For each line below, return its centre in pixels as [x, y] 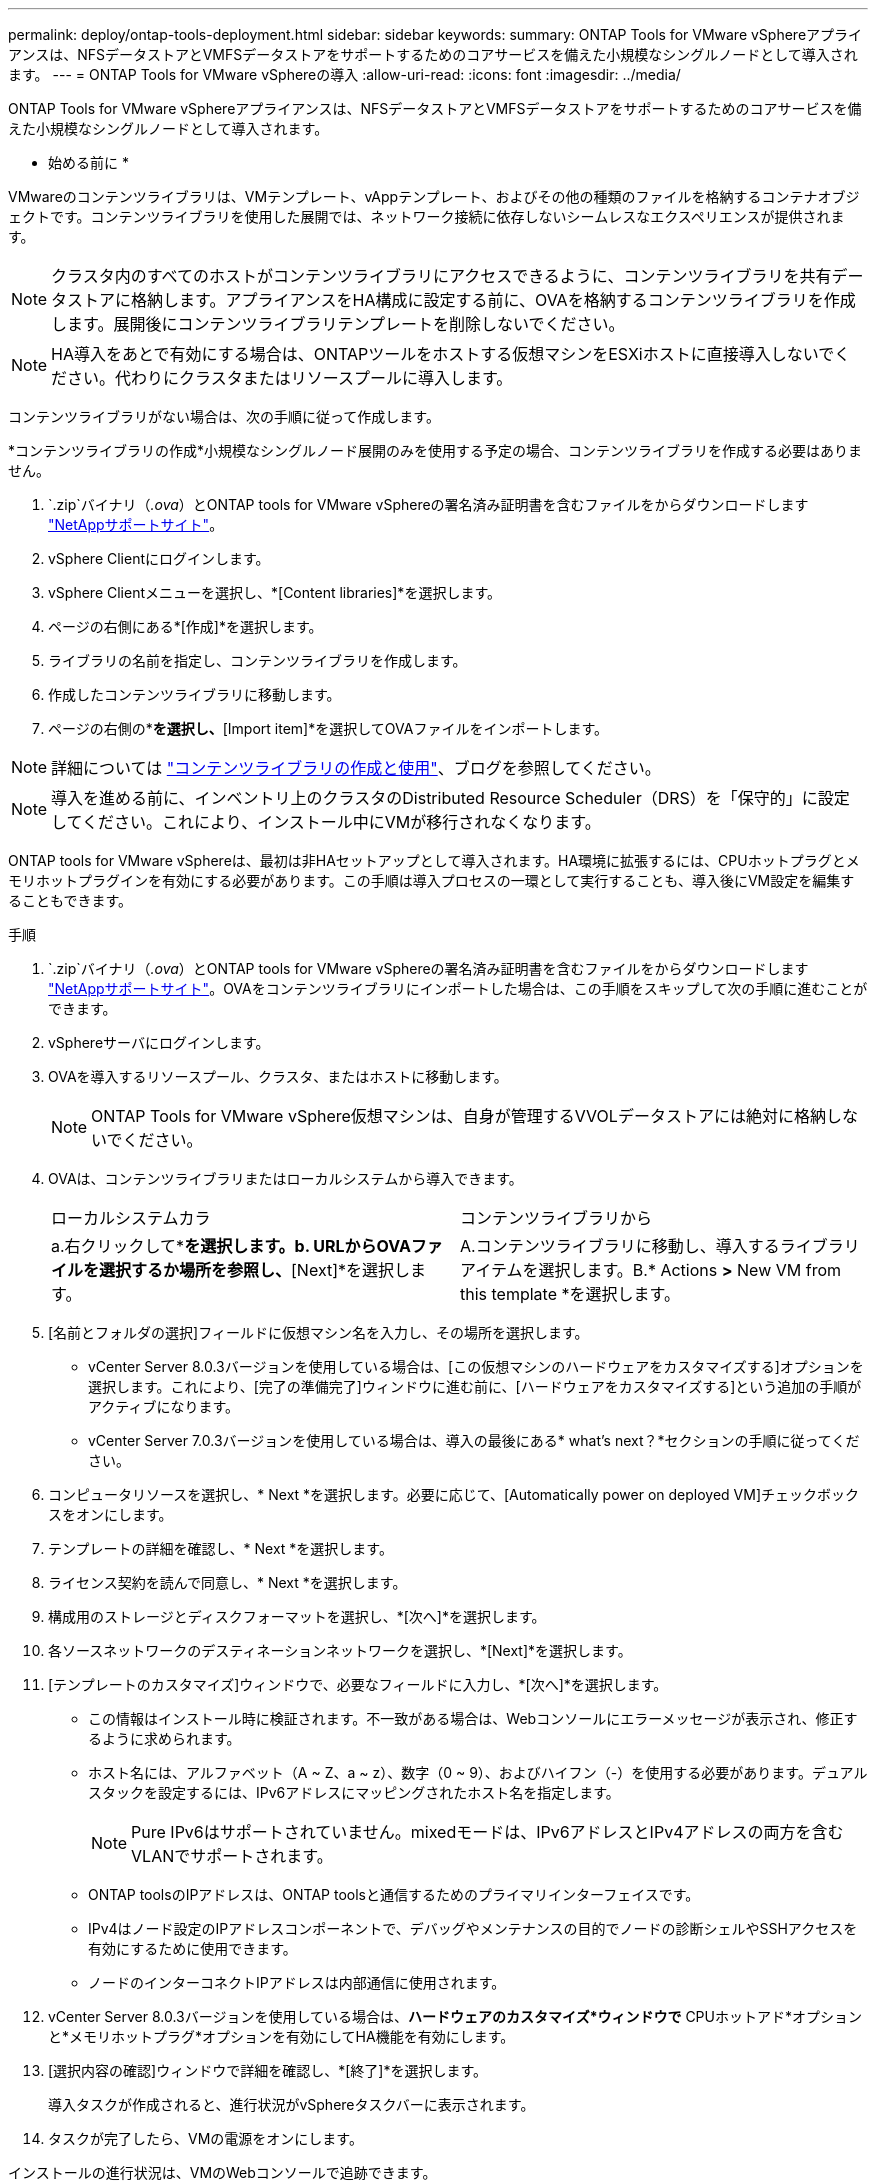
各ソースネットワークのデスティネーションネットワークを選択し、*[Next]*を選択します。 [340, 1650]
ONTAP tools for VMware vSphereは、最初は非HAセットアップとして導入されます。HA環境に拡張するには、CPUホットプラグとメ [434, 860]
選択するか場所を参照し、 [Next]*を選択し [255, 1270]
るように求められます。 [164, 1738]
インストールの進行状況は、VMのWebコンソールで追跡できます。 [222, 2172]
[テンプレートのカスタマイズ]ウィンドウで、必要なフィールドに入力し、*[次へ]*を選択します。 [358, 1684]
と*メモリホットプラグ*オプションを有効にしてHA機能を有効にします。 [281, 2036]
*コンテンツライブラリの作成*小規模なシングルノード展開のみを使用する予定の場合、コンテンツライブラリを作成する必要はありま [435, 450]
